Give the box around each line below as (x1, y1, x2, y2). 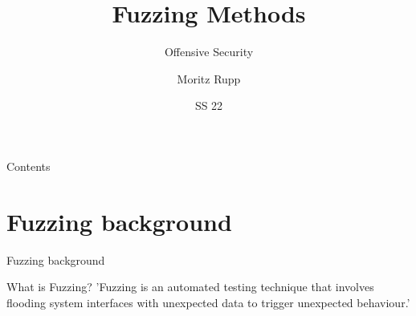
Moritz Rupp (177, 70, 241, 87)
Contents (6, 157, 51, 174)
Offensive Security (164, 43, 254, 60)
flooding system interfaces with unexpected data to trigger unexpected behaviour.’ (6, 294, 410, 310)
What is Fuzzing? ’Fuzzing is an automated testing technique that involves (6, 278, 374, 295)
